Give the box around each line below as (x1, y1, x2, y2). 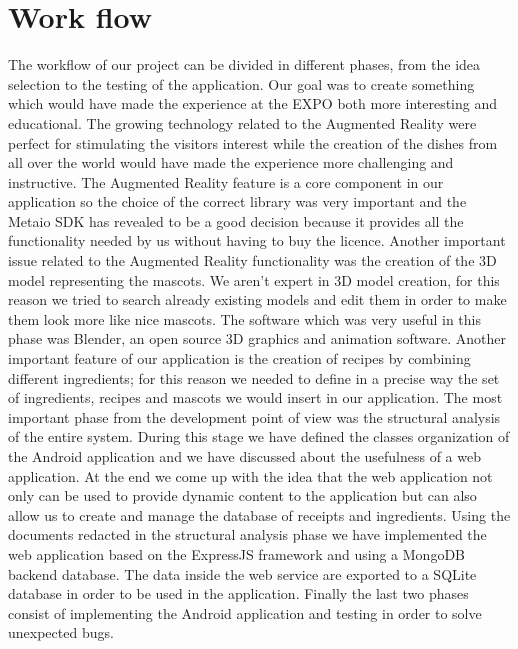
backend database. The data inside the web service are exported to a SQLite (8, 563, 477, 584)
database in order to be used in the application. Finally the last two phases (8, 583, 469, 604)
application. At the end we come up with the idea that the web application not (8, 465, 493, 486)
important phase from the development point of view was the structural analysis (8, 406, 501, 427)
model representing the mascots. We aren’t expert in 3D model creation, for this (8, 269, 500, 290)
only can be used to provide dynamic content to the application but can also (8, 485, 477, 506)
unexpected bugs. (8, 622, 114, 643)
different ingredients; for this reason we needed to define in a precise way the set (8, 367, 500, 388)
